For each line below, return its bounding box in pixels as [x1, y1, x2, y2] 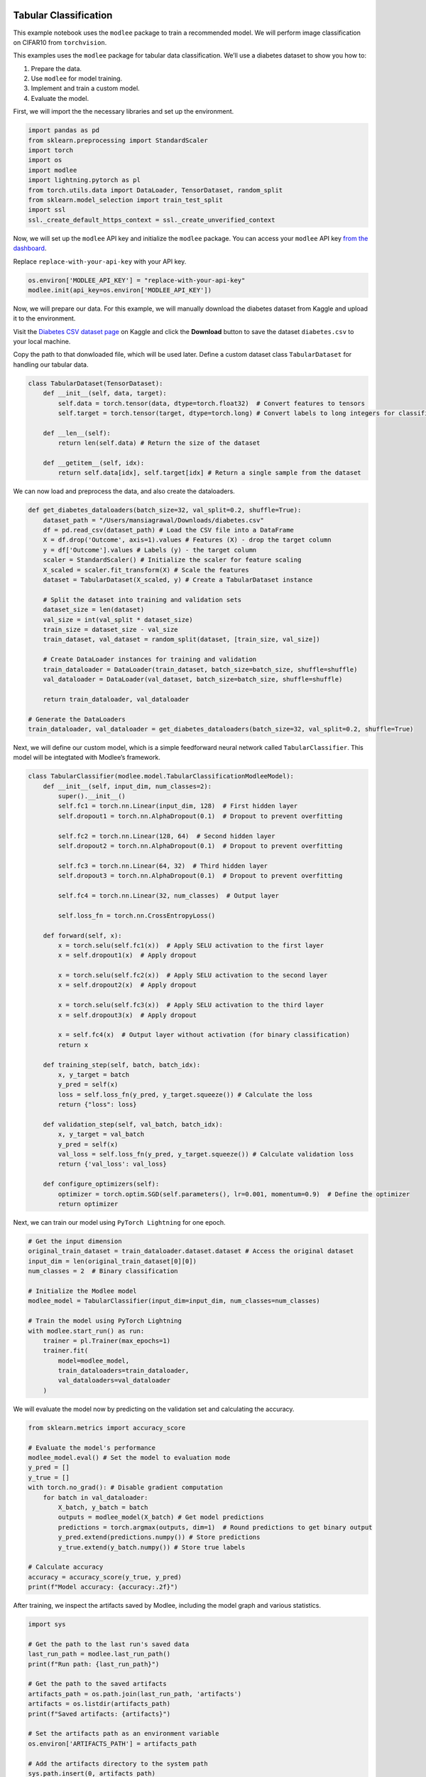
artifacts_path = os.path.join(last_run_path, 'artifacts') [28, 1690, 242, 1698]
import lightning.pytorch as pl [28, 176, 141, 184]
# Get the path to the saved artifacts [28, 1680, 167, 1688]
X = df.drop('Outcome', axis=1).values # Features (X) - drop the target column [43, 536, 332, 544]
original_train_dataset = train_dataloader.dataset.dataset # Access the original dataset [28, 1247, 354, 1255]
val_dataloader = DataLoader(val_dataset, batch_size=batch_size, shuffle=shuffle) [43, 675, 343, 683]
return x [58, 1041, 89, 1048]
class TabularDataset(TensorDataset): [28, 379, 163, 387]
